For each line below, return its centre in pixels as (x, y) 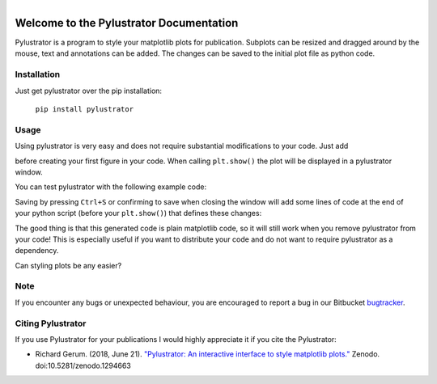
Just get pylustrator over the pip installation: (88, 91)
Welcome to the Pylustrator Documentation (127, 23)
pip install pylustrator (84, 110)
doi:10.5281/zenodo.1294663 (83, 365)
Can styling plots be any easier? (68, 265)
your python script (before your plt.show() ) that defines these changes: (138, 213)
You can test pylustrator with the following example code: (110, 187)
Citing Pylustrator (51, 323)
